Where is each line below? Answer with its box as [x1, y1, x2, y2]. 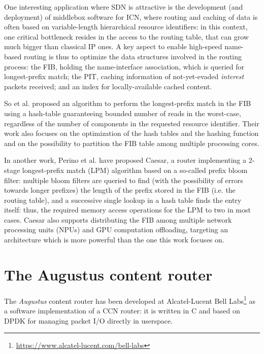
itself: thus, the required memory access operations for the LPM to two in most [4, 204, 251, 215]
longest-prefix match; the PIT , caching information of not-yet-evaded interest [4, 71, 244, 82]
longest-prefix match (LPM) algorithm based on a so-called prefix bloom [22, 164, 248, 175]
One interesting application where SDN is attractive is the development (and [4, 2, 243, 12]
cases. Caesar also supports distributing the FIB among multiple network [4, 214, 232, 225]
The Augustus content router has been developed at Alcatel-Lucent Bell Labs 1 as [4, 294, 256, 306]
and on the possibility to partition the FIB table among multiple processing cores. [4, 137, 259, 148]
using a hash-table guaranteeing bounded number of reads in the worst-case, [4, 108, 241, 118]
